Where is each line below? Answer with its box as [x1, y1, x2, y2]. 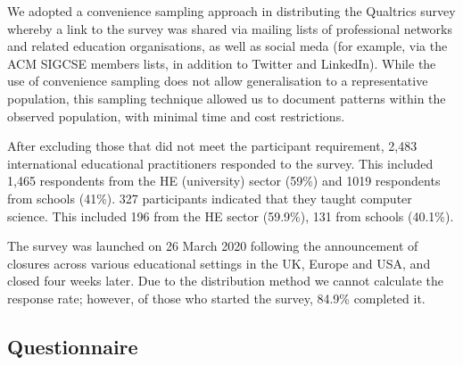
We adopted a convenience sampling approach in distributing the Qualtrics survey [7, 2, 456, 20]
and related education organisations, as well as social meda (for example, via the [7, 37, 448, 55]
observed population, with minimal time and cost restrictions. [7, 106, 345, 125]
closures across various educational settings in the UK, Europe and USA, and [7, 253, 431, 272]
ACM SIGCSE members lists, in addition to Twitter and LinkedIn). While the [7, 54, 436, 72]
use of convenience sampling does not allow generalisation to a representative [7, 71, 428, 90]
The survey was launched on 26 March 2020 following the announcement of [7, 236, 418, 255]
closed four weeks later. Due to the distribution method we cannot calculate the [7, 271, 443, 290]
